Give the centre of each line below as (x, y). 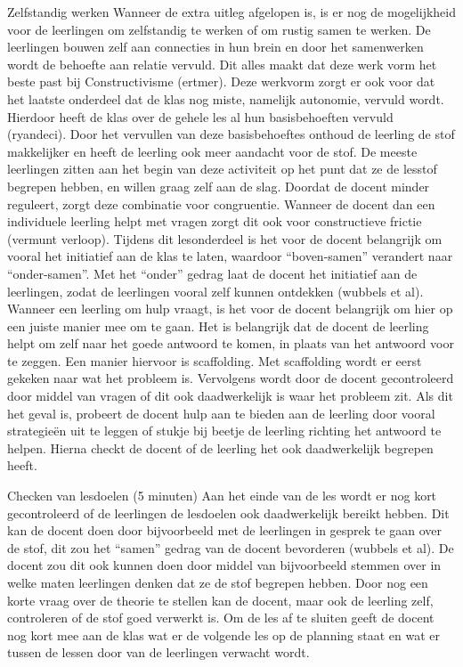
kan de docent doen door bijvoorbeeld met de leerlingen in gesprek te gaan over (224, 530)
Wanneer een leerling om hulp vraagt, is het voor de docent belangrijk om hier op (230, 309)
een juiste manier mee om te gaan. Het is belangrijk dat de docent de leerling (218, 325)
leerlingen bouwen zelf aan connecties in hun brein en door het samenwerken (215, 47)
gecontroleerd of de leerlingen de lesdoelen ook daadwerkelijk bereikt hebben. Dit (228, 512)
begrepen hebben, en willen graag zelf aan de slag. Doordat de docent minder (219, 186)
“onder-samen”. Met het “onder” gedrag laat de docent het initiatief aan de (212, 273)
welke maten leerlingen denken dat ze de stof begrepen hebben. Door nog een (218, 582)
